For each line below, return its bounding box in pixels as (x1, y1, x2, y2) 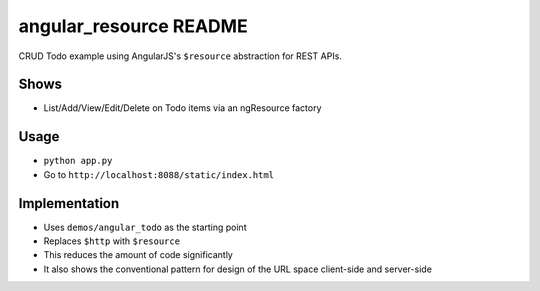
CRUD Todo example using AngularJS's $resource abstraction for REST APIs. (18, 50, 342, 62)
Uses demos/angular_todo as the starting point (43, 221, 247, 233)
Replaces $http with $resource (43, 235, 180, 247)
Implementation (18, 195, 120, 212)
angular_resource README (18, 15, 249, 37)
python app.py (43, 155, 113, 167)
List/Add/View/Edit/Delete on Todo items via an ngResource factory (43, 102, 322, 114)
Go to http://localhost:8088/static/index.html (43, 168, 275, 180)
